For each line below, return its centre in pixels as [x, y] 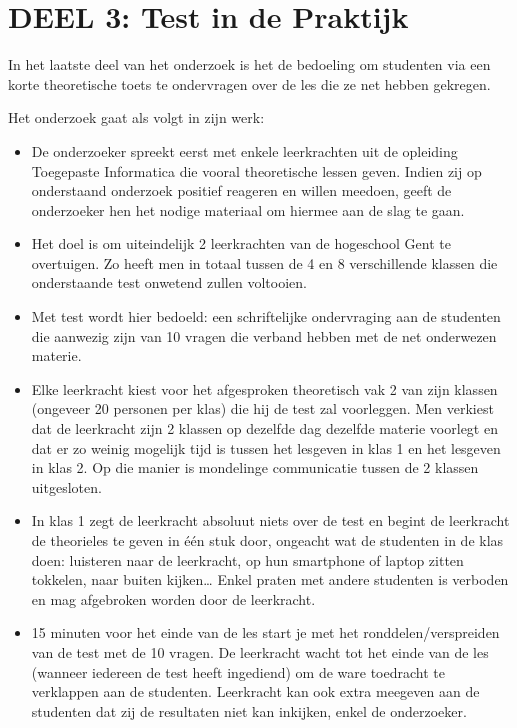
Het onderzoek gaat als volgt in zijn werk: [136, 117]
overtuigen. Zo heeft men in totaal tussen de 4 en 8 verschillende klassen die [264, 262]
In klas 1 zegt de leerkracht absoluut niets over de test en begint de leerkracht [270, 520]
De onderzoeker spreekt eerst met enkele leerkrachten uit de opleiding [244, 150]
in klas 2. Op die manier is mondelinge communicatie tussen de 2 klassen [255, 467]
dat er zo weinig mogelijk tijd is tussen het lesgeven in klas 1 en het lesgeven [266, 447]
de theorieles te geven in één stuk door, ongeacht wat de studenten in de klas [267, 540]
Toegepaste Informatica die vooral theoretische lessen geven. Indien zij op [256, 170]
